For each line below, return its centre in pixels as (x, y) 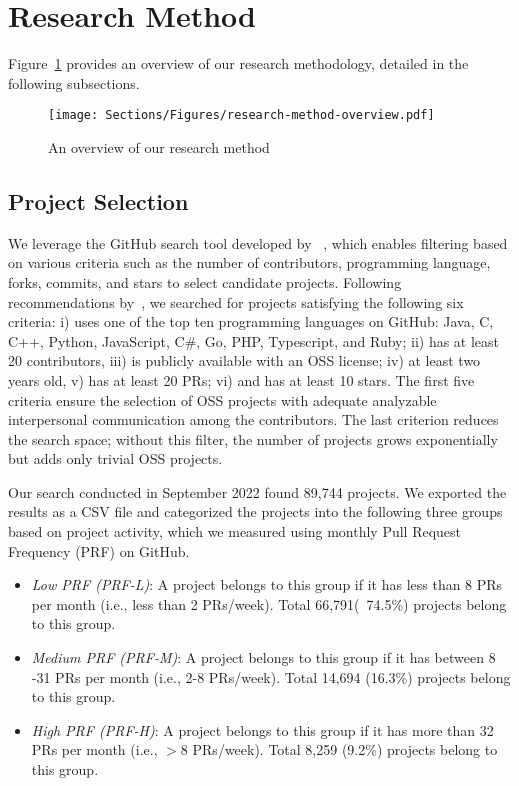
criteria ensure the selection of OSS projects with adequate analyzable (222, 399)
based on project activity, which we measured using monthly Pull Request (235, 531)
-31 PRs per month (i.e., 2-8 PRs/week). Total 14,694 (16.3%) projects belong (271, 676)
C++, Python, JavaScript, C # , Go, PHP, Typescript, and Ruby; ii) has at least (254, 340)
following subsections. (74, 82)
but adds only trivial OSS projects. (115, 458)
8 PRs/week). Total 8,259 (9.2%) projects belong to (339, 749)
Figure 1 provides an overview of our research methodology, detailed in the (238, 63)
